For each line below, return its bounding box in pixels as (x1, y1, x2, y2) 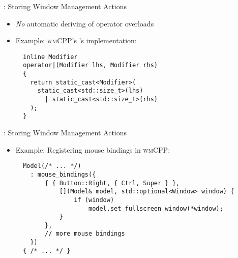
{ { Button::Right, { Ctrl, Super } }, (45, 179, 180, 187)
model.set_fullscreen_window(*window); (88, 205, 223, 212)
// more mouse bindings (45, 230, 125, 238)
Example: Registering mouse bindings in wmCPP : (15, 144, 170, 155)
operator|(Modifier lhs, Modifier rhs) (23, 62, 158, 69)
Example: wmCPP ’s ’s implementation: (15, 35, 137, 46)
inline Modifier (23, 53, 78, 61)
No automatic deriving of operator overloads (15, 18, 154, 28)
